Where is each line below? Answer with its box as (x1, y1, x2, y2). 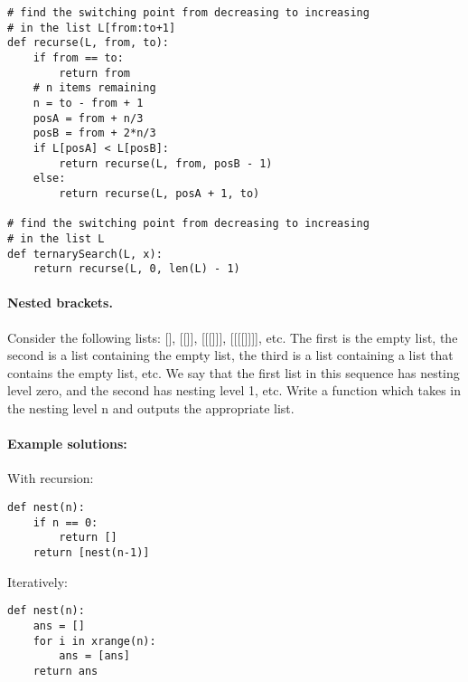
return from (59, 66, 131, 80)
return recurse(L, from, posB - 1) (59, 156, 273, 170)
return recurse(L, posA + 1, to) (59, 186, 260, 200)
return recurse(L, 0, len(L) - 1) (33, 262, 240, 276)
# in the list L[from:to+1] (7, 21, 176, 34)
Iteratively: (7, 572, 68, 591)
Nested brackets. (7, 293, 113, 312)
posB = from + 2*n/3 (33, 127, 156, 140)
